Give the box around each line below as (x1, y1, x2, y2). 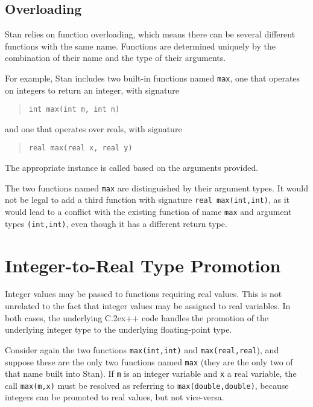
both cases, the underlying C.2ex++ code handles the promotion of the (5, 311, 269, 324)
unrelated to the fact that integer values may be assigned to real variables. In (5, 300, 291, 312)
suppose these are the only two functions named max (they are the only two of (5, 355, 293, 368)
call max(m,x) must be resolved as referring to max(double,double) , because (5, 379, 289, 391)
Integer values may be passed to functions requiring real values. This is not (5, 287, 282, 300)
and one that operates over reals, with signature (5, 122, 182, 135)
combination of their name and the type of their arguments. (5, 51, 226, 64)
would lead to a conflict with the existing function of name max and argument (5, 205, 292, 218)
